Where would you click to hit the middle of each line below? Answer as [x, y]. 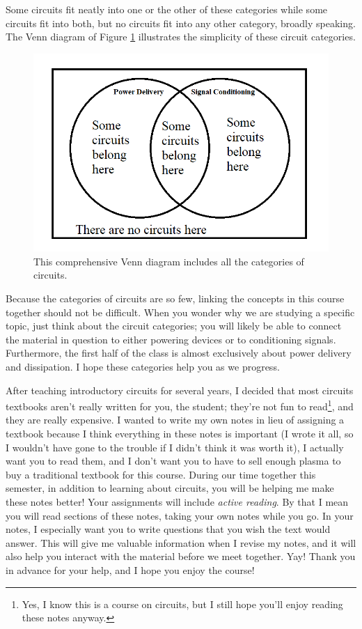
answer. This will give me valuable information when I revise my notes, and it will [181, 542]
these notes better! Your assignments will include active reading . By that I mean [177, 501]
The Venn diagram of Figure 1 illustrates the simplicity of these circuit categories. [181, 37]
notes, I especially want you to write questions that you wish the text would [168, 529]
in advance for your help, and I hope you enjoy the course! [130, 569]
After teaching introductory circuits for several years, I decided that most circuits [180, 390]
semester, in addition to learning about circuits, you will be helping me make [170, 488]
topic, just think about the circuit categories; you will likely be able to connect [174, 326]
